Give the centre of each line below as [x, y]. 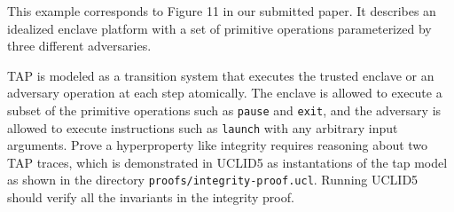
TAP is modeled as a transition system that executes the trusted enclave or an [221, 75]
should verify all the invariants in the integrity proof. [151, 197]
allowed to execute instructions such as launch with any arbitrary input [203, 127]
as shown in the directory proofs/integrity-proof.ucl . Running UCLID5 [213, 180]
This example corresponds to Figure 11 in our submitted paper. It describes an [222, 11]
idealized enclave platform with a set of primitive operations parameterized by [219, 28]
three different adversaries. [79, 46]
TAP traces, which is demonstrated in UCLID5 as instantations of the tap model [227, 162]
